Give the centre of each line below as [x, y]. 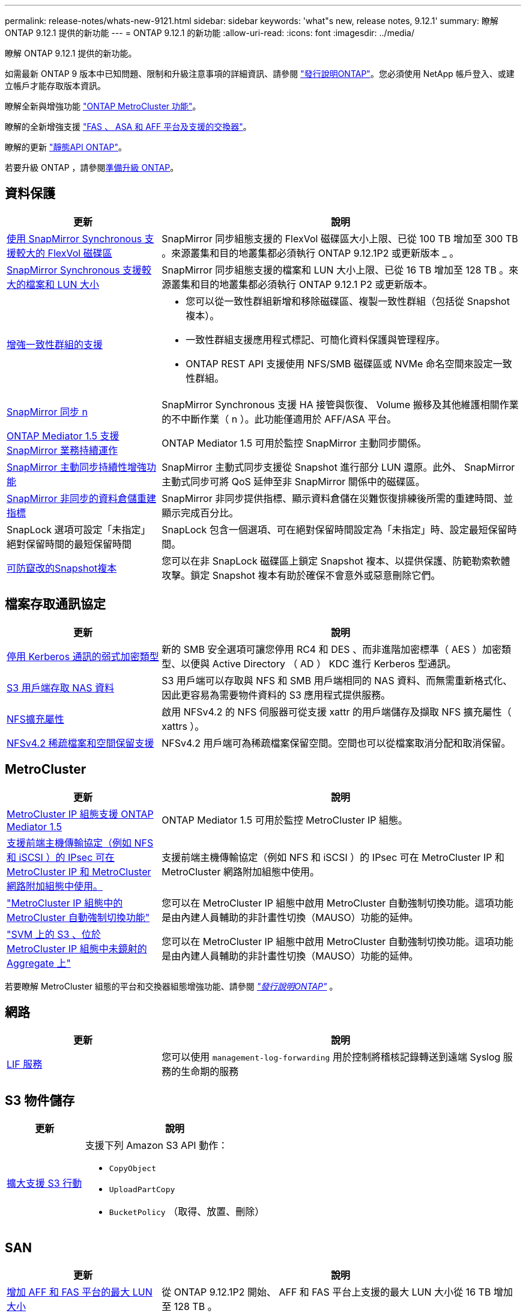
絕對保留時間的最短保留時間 [69, 544]
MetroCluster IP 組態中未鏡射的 [77, 948]
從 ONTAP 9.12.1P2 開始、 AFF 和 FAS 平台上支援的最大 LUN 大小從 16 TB [326, 1292]
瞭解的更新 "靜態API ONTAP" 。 [66, 147]
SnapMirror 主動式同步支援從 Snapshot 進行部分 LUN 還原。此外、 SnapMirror [338, 467]
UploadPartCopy [142, 1190]
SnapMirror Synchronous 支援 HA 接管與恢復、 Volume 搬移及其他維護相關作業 [340, 404]
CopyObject [133, 1169]
